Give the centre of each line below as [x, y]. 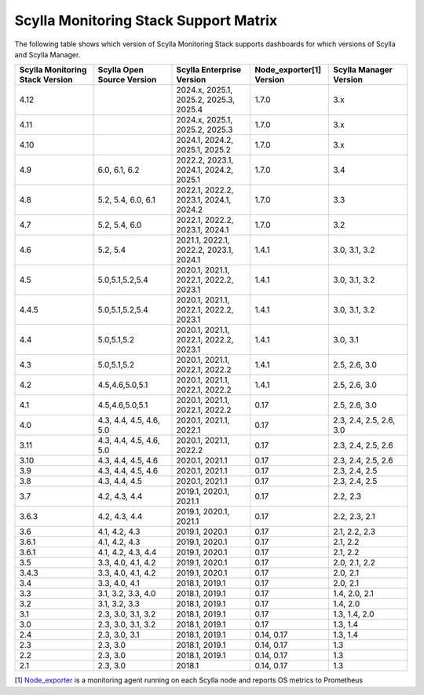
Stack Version [46, 80]
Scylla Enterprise [209, 70]
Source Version [127, 80]
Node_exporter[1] [288, 70]
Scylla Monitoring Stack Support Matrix [146, 20]
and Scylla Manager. [48, 54]
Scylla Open [121, 70]
